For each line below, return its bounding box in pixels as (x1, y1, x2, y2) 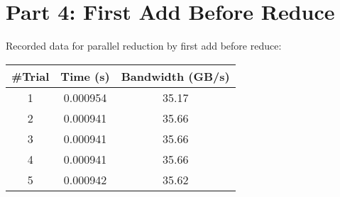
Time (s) (60, 67, 110, 84)
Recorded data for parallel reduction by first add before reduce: (6, 38, 282, 53)
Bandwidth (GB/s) (121, 67, 230, 84)
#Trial (11, 67, 50, 84)
